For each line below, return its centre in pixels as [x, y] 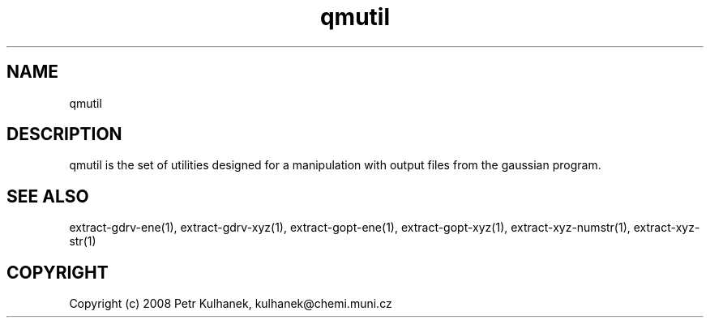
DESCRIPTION [64, 134]
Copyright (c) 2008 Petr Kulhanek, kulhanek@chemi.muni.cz [231, 304]
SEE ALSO [48, 196]
